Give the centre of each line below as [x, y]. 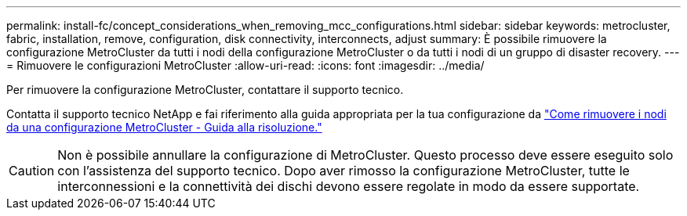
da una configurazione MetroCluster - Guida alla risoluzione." [164, 127]
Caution [32, 171]
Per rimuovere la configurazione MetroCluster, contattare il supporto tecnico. [205, 90]
